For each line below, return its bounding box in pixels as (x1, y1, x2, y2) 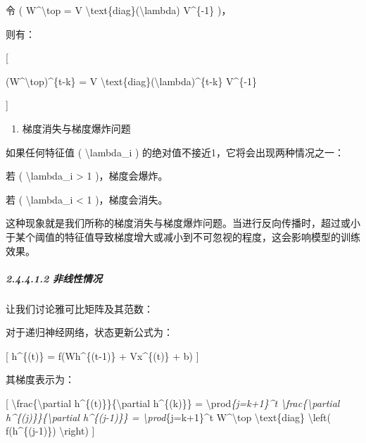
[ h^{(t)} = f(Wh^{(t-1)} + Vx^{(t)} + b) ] (6, 348, 199, 363)
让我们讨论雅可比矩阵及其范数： (6, 301, 153, 316)
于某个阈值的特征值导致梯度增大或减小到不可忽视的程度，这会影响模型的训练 (6, 229, 360, 244)
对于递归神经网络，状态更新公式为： (6, 325, 173, 339)
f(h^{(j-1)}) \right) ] (6, 423, 95, 438)
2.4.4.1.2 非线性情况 (6, 270, 103, 285)
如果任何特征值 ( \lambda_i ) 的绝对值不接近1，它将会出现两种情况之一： (6, 144, 345, 159)
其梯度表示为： (6, 372, 75, 387)
